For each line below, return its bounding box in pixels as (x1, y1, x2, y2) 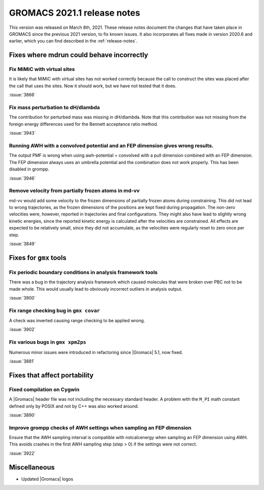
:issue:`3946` (9, 175, 36, 181)
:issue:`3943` (9, 130, 36, 136)
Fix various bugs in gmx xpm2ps (9, 339, 87, 346)
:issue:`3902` (9, 327, 36, 332)
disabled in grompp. (9, 166, 49, 172)
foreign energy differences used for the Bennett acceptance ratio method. (9, 121, 158, 127)
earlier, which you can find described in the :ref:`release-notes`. (9, 38, 138, 44)
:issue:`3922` (9, 450, 36, 456)
